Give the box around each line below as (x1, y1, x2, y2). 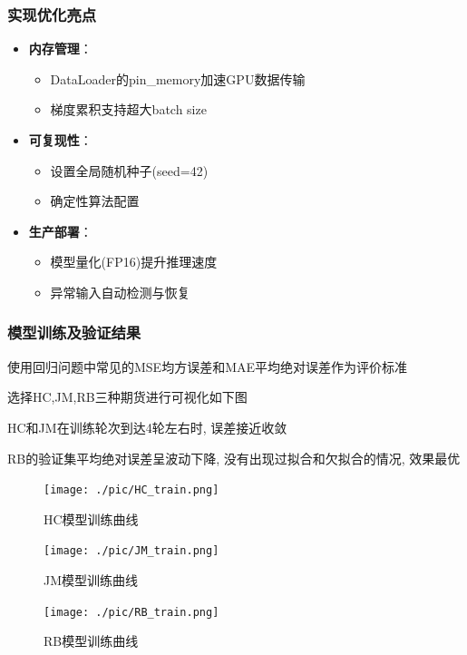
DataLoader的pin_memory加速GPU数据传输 (50, 69, 306, 88)
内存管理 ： (28, 39, 92, 58)
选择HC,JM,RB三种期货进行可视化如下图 (7, 387, 248, 406)
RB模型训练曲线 (44, 631, 139, 650)
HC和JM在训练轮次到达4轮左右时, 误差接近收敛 (7, 417, 287, 436)
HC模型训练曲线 (44, 509, 139, 528)
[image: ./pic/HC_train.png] (44, 484, 219, 497)
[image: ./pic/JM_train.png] (44, 544, 219, 558)
